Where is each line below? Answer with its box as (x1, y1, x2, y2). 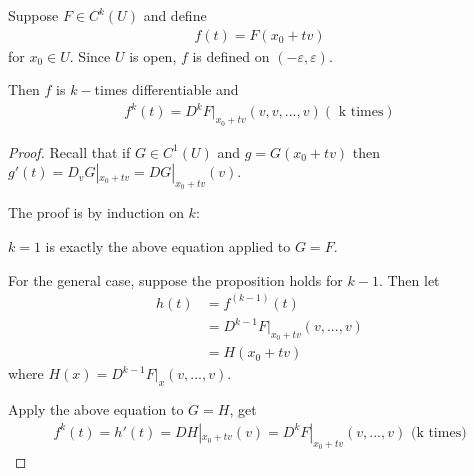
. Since (69, 45, 111, 66)
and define (143, 5, 207, 25)
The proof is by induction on (8, 202, 184, 223)
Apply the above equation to (8, 399, 184, 420)
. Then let (378, 269, 440, 290)
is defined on (192, 45, 270, 66)
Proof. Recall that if (8, 141, 131, 162)
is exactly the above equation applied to (45, 235, 291, 256)
